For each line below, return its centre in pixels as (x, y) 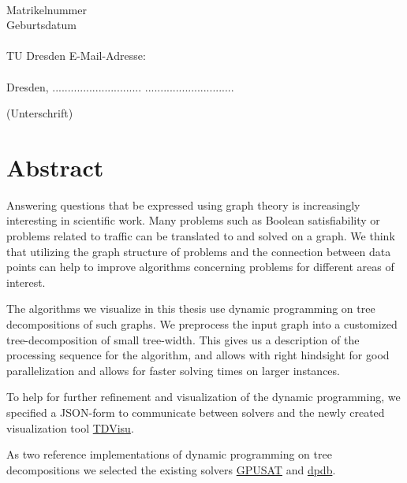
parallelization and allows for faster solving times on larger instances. (173, 370)
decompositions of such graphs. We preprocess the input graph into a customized (202, 324)
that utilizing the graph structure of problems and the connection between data (199, 251)
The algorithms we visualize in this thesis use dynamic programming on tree (191, 308)
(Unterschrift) (40, 113)
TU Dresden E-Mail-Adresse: (76, 56)
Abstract (55, 167)
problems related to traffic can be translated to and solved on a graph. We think (201, 236)
